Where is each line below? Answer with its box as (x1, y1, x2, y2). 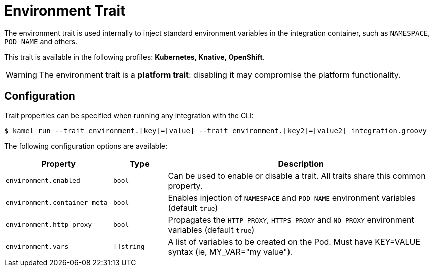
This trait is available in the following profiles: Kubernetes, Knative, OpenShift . (4, 52, 265, 61)
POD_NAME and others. (4, 37, 78, 46)
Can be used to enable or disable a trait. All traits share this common (168, 170, 426, 181)
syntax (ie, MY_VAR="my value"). (168, 246, 293, 257)
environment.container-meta (6, 199, 108, 207)
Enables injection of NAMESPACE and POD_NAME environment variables (168, 192, 416, 203)
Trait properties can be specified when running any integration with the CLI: (4, 111, 254, 120)
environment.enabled (6, 177, 80, 185)
